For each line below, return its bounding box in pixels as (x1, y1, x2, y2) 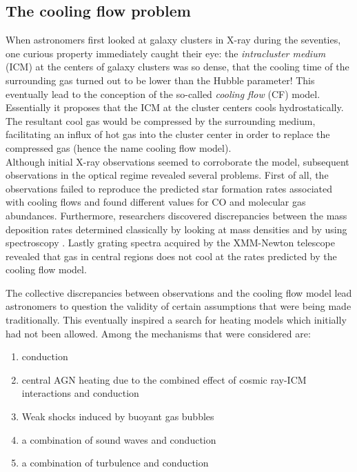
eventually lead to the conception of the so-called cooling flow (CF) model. (6, 86, 320, 101)
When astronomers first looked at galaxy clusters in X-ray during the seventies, (6, 32, 341, 47)
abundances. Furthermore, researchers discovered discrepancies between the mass (6, 208, 347, 222)
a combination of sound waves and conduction (21, 432, 216, 446)
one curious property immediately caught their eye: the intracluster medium (6, 46, 326, 60)
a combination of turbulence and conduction (21, 455, 209, 470)
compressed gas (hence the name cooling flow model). (6, 140, 232, 155)
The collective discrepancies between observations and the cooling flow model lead (6, 285, 352, 299)
